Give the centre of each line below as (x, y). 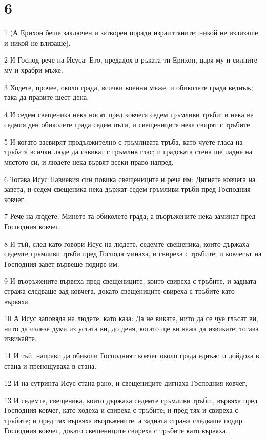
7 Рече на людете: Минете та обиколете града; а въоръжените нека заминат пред (130, 216)
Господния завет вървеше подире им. (62, 263)
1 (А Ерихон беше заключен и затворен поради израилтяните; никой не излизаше (131, 33)
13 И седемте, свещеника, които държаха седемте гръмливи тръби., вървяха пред (131, 400)
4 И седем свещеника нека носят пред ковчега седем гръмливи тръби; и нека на (129, 114)
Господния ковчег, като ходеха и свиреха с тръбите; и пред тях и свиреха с (121, 410)
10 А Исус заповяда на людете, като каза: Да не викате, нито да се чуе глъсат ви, (131, 318)
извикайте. (21, 338)
